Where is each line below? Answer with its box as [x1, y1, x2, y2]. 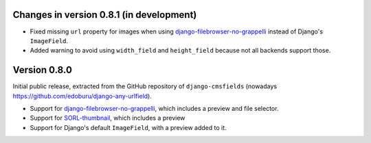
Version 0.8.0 [12, 64, 72, 76]
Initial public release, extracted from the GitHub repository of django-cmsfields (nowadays [12, 82, 278, 90]
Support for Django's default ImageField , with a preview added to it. [30, 123, 227, 131]
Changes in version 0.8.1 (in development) [12, 9, 197, 21]
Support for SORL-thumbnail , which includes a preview [30, 114, 185, 122]
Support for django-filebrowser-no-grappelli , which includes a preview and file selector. [30, 104, 279, 112]
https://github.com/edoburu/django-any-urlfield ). [12, 92, 153, 100]
